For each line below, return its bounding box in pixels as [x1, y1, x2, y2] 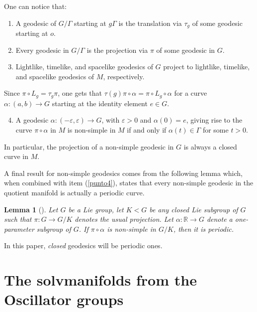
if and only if [127, 125, 167, 135]
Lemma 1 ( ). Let [4, 204, 58, 214]
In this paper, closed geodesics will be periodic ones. [4, 240, 163, 251]
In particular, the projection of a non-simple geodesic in [4, 141, 174, 152]
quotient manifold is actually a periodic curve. [4, 187, 145, 198]
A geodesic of [15, 17, 57, 28]
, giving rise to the [186, 115, 243, 125]
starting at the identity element [52, 98, 148, 108]
